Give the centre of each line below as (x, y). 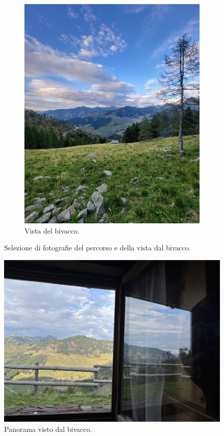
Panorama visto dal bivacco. (48, 429)
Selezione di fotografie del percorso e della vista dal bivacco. (97, 248)
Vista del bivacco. (52, 230)
